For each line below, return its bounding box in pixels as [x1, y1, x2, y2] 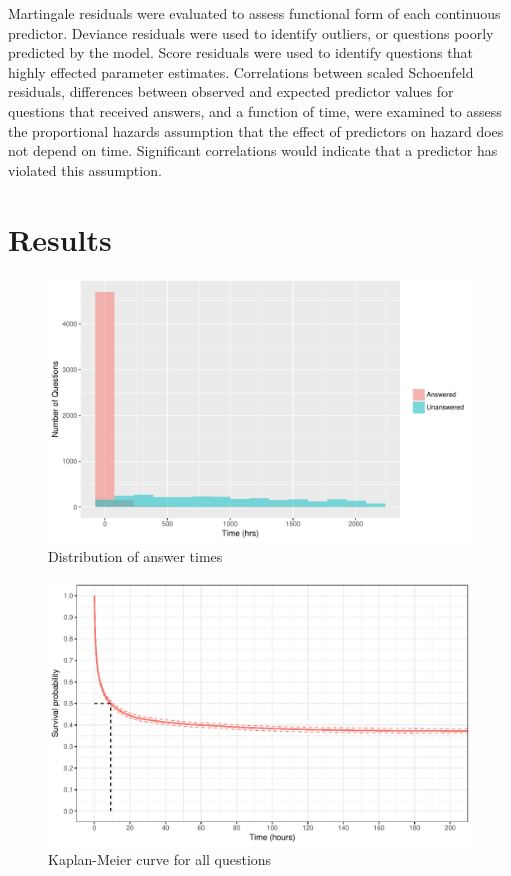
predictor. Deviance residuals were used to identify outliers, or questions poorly [8, 22, 494, 43]
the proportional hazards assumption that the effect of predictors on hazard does [8, 120, 504, 141]
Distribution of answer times [48, 546, 223, 567]
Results [8, 218, 112, 259]
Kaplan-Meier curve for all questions [48, 849, 272, 870]
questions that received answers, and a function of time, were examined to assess [8, 100, 502, 121]
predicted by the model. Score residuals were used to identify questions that [8, 42, 473, 63]
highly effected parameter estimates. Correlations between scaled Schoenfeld [8, 61, 474, 82]
